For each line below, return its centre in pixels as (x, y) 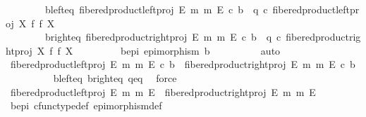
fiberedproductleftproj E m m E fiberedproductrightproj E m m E (163, 91)
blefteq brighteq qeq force (115, 77)
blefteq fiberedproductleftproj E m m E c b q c (156, 9)
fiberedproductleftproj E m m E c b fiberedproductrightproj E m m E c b (183, 64)
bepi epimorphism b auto (201, 50)
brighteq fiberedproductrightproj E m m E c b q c (163, 37)
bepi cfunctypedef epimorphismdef (86, 105)
